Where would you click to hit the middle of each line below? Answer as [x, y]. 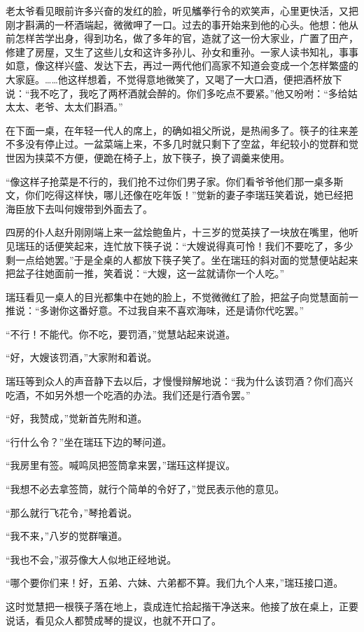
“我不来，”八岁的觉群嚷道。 [67, 536]
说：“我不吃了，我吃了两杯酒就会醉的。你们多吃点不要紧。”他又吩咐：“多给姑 [182, 93]
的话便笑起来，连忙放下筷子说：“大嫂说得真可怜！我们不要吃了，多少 [194, 245]
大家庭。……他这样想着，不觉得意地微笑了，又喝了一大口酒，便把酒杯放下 [174, 79]
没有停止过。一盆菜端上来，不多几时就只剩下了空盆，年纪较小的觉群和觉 [191, 144]
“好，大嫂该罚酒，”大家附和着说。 [82, 357]
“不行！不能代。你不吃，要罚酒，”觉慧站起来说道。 [121, 333]
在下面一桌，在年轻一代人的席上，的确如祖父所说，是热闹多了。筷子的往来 [177, 130]
